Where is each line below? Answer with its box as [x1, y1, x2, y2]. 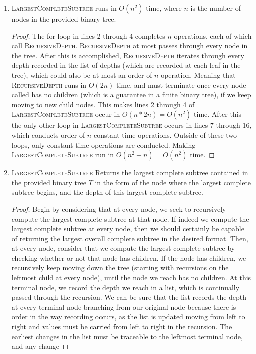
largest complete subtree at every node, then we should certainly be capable [11, 223, 244, 234]
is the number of [190, 3, 241, 13]
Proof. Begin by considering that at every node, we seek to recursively [11, 203, 226, 214]
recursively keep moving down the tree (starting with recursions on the [11, 262, 229, 273]
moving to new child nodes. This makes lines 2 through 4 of [11, 99, 195, 109]
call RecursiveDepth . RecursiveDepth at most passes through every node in [11, 40, 248, 51]
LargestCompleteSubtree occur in [11, 109, 120, 119]
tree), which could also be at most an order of [11, 69, 152, 80]
